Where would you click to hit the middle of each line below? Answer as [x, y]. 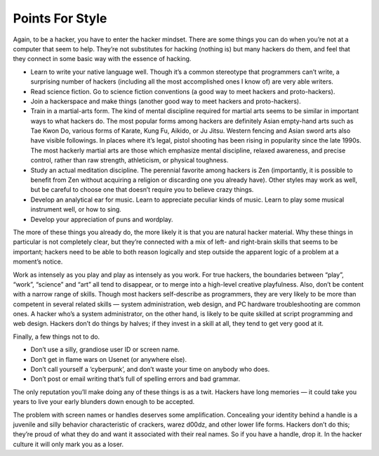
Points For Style [60, 18]
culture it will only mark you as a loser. [68, 444]
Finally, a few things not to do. [56, 337]
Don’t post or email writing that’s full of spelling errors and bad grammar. [135, 379]
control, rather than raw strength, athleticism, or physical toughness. [129, 160]
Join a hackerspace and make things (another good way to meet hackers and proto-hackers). [166, 101]
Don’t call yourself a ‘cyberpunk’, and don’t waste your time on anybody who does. [150, 370]
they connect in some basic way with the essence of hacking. [102, 59]
